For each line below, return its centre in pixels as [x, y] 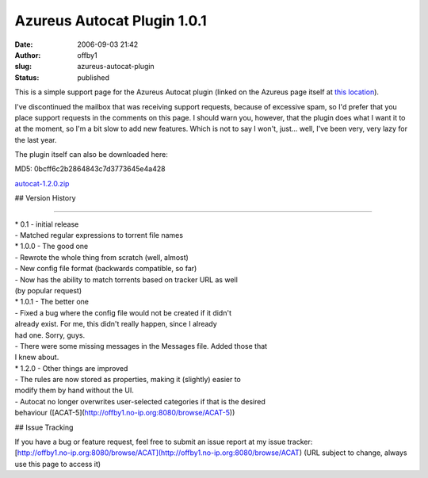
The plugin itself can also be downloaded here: [91, 155]
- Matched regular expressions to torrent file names [99, 235]
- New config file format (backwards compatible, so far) [106, 269]
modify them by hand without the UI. [74, 390]
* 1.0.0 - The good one [52, 247]
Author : [28, 55]
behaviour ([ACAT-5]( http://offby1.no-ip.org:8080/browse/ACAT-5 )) [125, 413]
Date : [24, 44]
